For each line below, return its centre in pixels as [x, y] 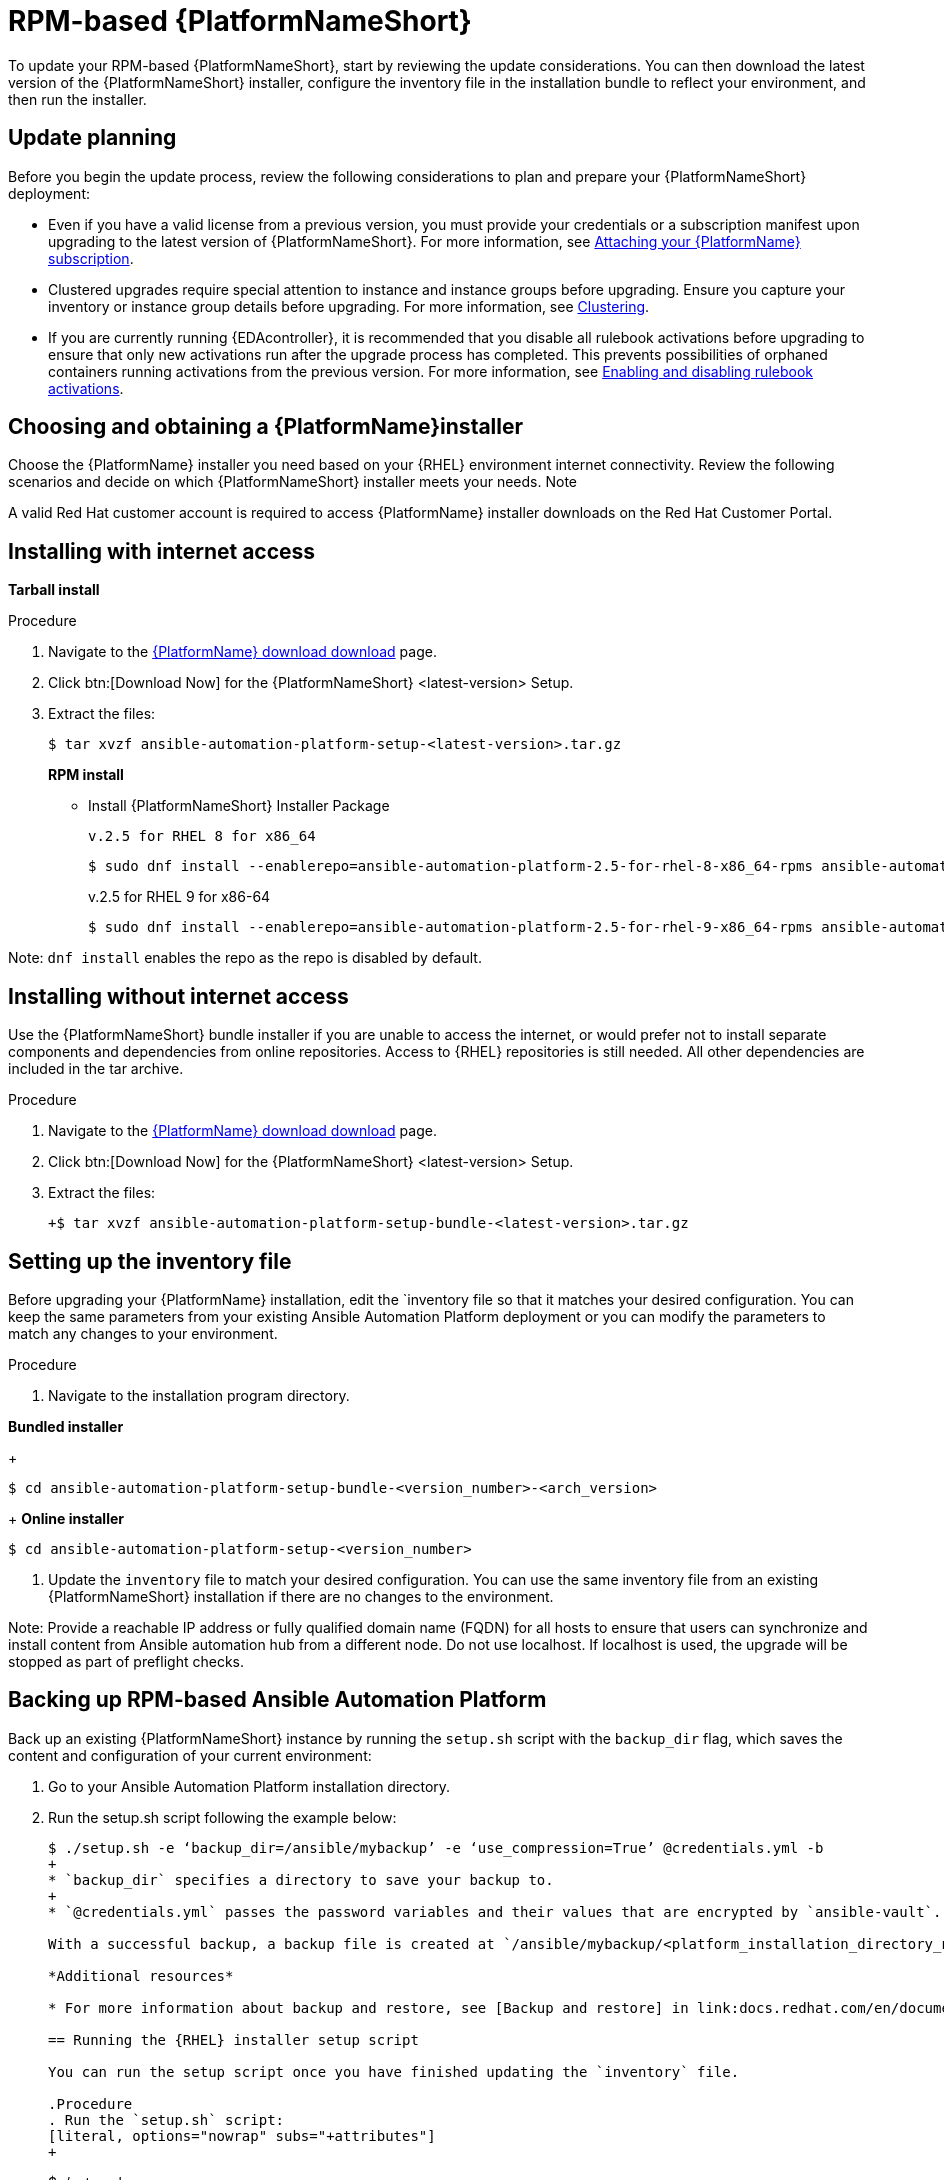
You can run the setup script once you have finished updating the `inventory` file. [394, 2071]
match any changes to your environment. [143, 1333]
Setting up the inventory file [150, 1261]
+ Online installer [66, 1518]
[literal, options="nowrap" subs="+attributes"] [242, 2135]
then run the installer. [77, 99]
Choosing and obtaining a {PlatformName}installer [266, 427]
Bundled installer [66, 1426]
